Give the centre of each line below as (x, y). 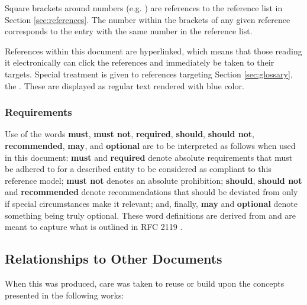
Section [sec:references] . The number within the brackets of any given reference (148, 19)
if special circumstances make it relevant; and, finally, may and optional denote (151, 203)
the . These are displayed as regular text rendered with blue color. (125, 85)
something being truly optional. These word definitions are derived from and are (151, 215)
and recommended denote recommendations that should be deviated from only (151, 192)
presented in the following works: (64, 295)
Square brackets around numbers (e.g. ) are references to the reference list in (144, 8)
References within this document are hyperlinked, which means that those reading (153, 51)
